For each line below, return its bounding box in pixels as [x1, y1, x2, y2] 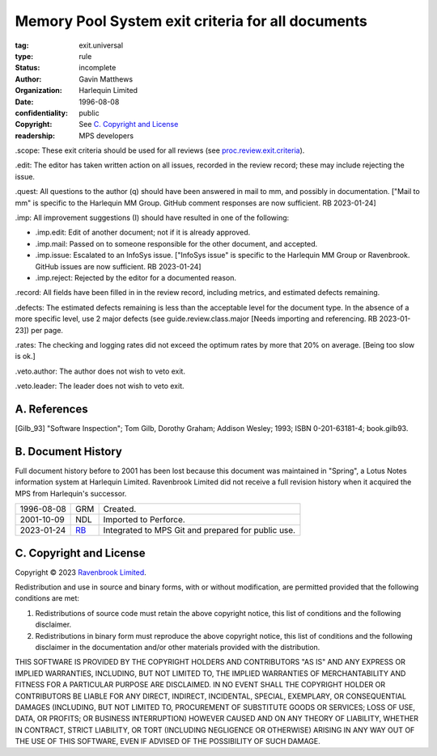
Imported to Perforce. [103, 514, 185, 526]
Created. [103, 504, 137, 515]
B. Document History [15, 445, 123, 458]
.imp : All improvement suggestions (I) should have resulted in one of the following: [15, 213, 290, 222]
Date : [15, 97, 34, 107]
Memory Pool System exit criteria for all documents [15, 12, 368, 30]
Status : [15, 63, 40, 73]
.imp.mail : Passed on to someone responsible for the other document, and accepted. [35, 239, 318, 248]
